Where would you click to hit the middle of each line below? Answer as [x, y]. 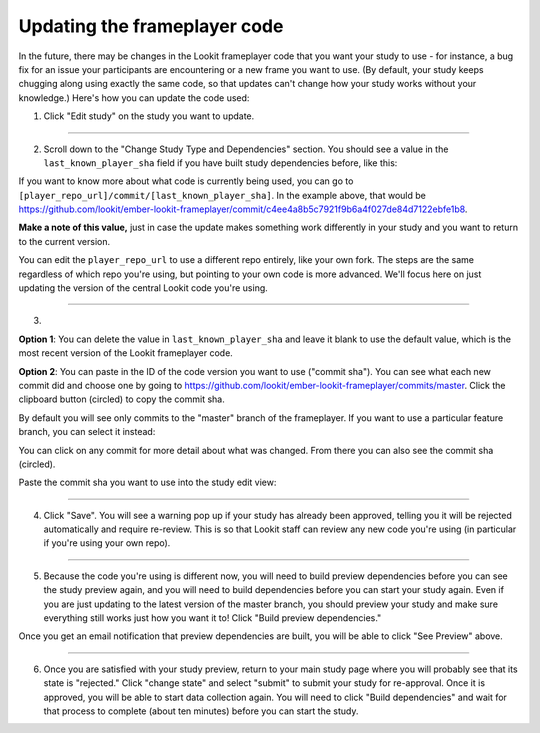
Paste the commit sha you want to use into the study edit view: [147, 482]
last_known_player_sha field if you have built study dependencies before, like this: [220, 162]
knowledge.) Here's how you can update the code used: [134, 97]
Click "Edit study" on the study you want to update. [149, 116]
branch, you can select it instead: [87, 432]
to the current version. [64, 241]
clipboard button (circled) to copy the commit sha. [121, 399]
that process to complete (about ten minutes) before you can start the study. [201, 711]
